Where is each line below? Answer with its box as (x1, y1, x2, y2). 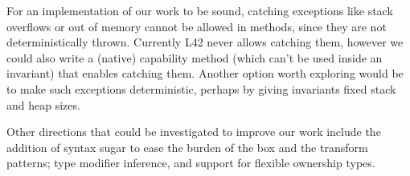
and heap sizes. (6, 96, 80, 113)
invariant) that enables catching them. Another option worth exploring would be (6, 65, 404, 82)
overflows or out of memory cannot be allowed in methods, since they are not (6, 18, 387, 34)
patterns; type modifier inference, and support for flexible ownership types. (6, 154, 375, 171)
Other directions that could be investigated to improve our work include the (6, 123, 381, 140)
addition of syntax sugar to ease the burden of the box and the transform (6, 138, 368, 155)
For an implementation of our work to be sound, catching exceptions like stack (6, 2, 393, 18)
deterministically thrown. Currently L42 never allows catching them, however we (6, 34, 404, 50)
